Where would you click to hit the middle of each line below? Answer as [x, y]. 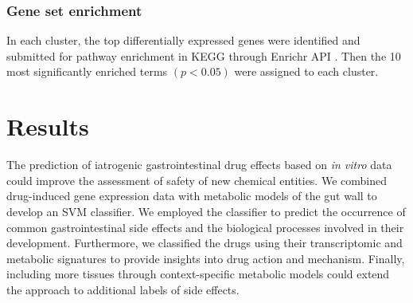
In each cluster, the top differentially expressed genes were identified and [183, 40]
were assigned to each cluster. [306, 71]
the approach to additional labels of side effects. [123, 289]
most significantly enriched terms [87, 71]
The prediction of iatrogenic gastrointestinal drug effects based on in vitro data [199, 165]
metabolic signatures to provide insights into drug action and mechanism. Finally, [206, 258]
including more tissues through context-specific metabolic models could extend [198, 274]
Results [48, 126]
